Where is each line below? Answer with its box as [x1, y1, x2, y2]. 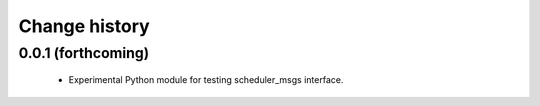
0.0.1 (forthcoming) [18, 44, 150, 62]
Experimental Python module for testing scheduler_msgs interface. [68, 74, 344, 86]
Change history [18, 15, 150, 37]
